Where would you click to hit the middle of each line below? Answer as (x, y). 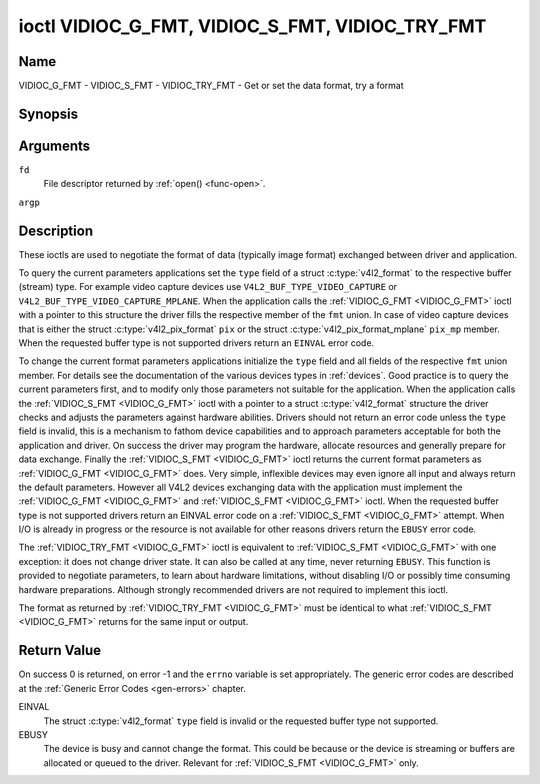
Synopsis (48, 113)
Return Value (60, 650)
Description (56, 230)
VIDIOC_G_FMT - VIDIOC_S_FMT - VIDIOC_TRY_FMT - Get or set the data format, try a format (211, 86)
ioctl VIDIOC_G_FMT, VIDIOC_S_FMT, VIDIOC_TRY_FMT (252, 26)
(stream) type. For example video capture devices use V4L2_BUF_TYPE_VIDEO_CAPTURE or (208, 287)
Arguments (54, 145)
